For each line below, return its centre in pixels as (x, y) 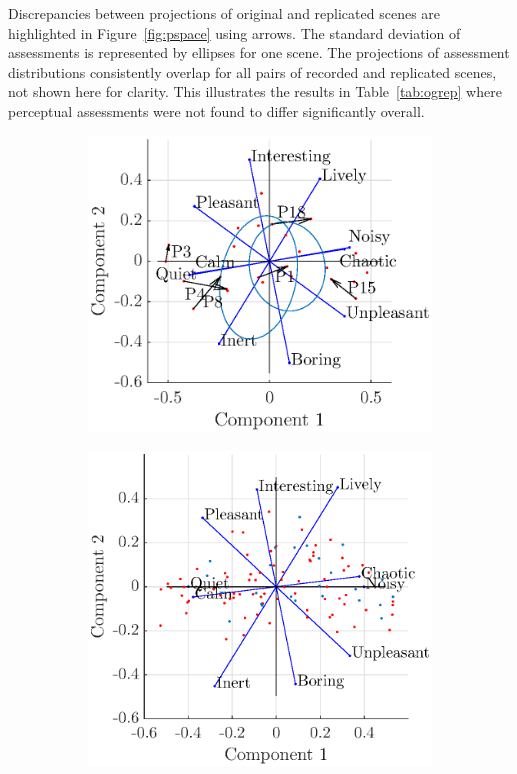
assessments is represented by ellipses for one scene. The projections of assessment (259, 52)
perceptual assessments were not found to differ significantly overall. (216, 110)
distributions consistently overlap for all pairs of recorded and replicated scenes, (252, 71)
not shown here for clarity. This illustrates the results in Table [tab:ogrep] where (255, 91)
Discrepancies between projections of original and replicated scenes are (224, 13)
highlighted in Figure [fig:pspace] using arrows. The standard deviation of (234, 32)
